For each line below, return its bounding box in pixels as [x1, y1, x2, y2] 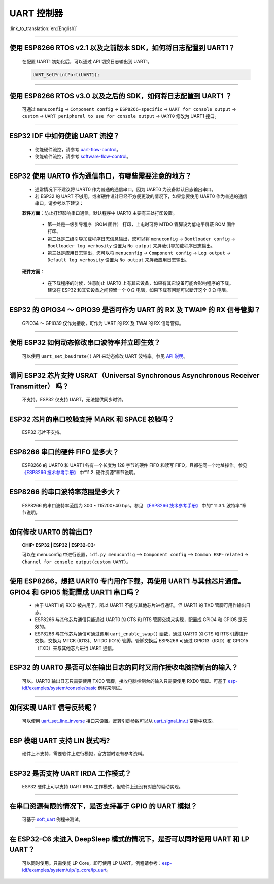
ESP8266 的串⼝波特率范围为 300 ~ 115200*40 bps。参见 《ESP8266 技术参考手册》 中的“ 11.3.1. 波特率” [22, 502, 242, 508]
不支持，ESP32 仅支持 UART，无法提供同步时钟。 [22, 397, 126, 403]
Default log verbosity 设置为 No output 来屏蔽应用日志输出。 [47, 257, 190, 263]
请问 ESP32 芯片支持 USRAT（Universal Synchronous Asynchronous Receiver [9, 371, 260, 380]
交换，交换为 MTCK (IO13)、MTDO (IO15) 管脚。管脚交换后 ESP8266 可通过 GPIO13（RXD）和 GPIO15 [35, 638, 249, 644]
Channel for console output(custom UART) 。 [22, 558, 131, 565]
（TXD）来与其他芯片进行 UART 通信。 [35, 645, 117, 651]
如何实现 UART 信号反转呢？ [9, 703, 98, 712]
